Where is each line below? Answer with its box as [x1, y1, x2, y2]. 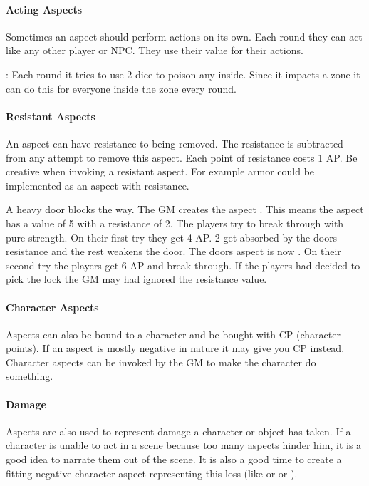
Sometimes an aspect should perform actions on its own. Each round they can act [6, 29, 363, 43]
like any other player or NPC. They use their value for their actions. [6, 43, 303, 58]
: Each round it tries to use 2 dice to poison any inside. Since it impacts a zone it [6, 66, 360, 81]
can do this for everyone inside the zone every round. [6, 81, 237, 95]
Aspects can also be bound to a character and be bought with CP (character [6, 326, 341, 341]
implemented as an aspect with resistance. [6, 177, 189, 192]
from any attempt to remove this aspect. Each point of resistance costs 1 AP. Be [6, 150, 358, 165]
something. [6, 368, 53, 383]
